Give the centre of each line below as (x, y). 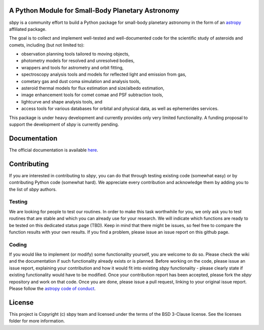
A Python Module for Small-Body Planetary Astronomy (94, 10)
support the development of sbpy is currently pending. (64, 124)
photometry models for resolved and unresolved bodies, (78, 61)
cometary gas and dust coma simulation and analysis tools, (81, 81)
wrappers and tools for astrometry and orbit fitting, (73, 67)
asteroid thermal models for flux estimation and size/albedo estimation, (93, 88)
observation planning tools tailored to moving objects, (75, 54)
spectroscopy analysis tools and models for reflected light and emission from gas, (104, 74)
